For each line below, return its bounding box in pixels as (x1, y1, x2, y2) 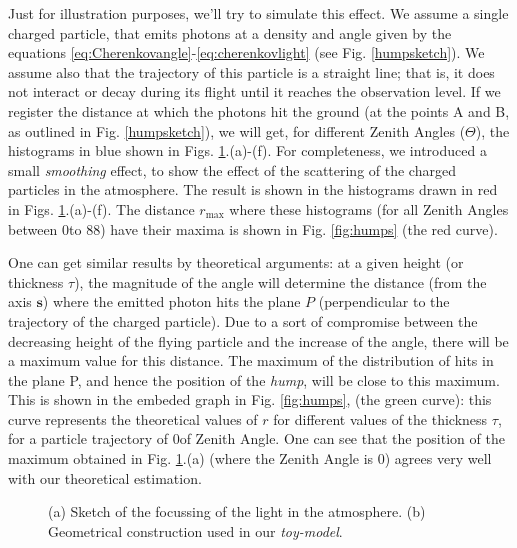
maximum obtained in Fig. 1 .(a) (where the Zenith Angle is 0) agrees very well (8, 448, 492, 469)
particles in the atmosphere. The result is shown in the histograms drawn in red (8, 179, 498, 200)
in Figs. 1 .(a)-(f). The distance (8, 198, 195, 219)
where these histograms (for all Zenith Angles (229, 198, 509, 219)
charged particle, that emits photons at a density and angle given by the (8, 22, 452, 43)
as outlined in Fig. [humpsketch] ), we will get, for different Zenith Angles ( (8, 120, 466, 141)
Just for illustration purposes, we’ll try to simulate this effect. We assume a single (8, 3, 509, 23)
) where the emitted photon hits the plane (42, 291, 301, 312)
